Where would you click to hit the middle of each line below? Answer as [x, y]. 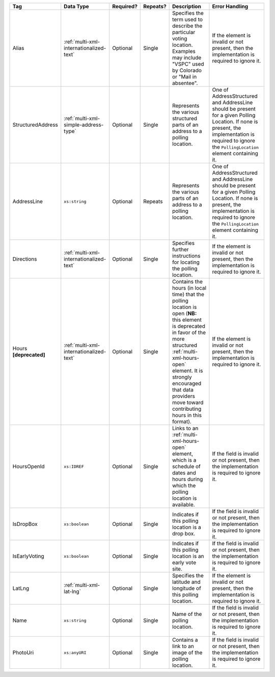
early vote [184, 562]
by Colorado [187, 70]
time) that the [188, 294]
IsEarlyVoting [28, 556]
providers [184, 396]
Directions [25, 259]
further [181, 249]
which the [184, 485]
